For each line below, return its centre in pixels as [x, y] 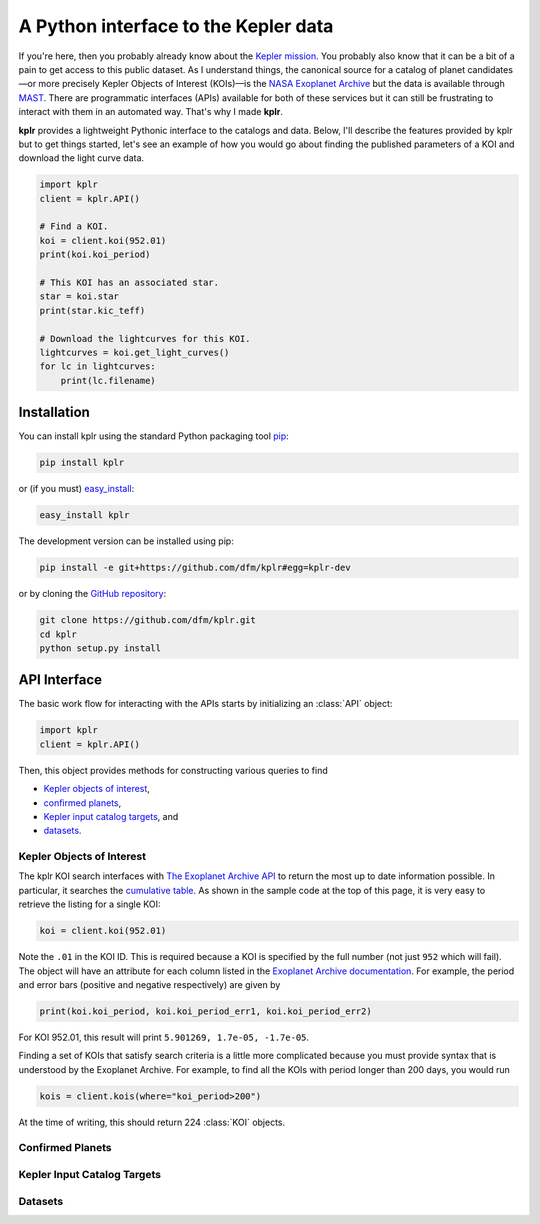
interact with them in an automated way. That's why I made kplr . [151, 112]
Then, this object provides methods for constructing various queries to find [173, 770]
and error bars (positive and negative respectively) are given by [149, 984]
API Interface [60, 680]
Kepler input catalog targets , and [111, 816]
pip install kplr [82, 463]
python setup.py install [100, 648]
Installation [54, 412]
